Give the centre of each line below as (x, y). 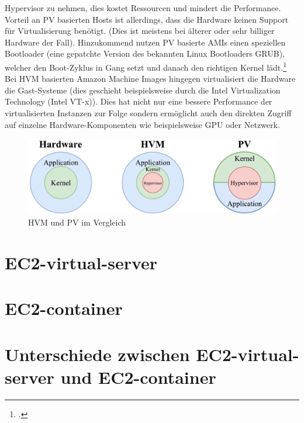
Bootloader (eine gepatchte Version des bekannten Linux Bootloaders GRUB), (145, 53)
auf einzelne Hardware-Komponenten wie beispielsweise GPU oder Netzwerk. (142, 124)
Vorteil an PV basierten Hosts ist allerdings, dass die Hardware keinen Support (147, 19)
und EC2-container (138, 377)
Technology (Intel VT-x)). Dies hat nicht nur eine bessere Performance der (139, 101)
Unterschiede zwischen (97, 354)
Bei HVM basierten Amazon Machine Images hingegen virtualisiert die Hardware (150, 79)
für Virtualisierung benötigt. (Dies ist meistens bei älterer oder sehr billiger (140, 31)
